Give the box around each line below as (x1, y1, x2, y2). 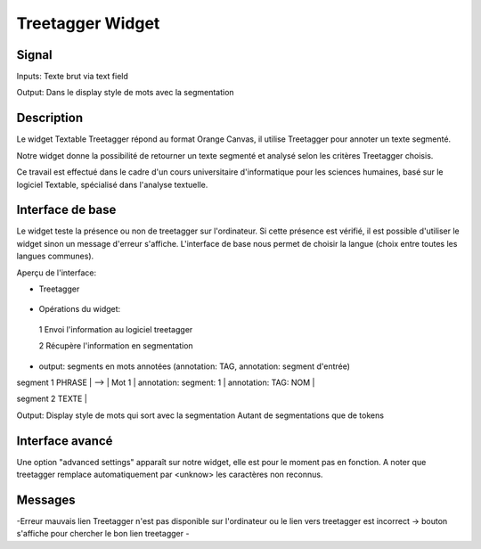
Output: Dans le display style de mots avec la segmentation (16, 87, 235, 98)
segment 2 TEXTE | (16, 393, 88, 405)
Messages (16, 492, 76, 507)
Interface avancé (16, 433, 113, 448)
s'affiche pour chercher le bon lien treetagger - (16, 529, 190, 539)
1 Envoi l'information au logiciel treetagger (38, 324, 193, 334)
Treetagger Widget (16, 13, 160, 33)
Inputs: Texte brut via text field (16, 71, 129, 82)
